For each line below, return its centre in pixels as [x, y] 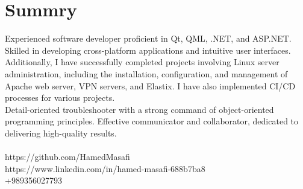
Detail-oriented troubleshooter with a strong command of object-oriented [139, 109]
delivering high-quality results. [61, 133]
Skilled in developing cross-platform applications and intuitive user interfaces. [148, 50]
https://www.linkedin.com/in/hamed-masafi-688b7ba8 [105, 168]
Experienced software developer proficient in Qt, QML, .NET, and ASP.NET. [148, 38]
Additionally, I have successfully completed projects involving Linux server [142, 62]
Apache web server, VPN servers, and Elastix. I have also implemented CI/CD [150, 85]
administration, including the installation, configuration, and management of [146, 73]
